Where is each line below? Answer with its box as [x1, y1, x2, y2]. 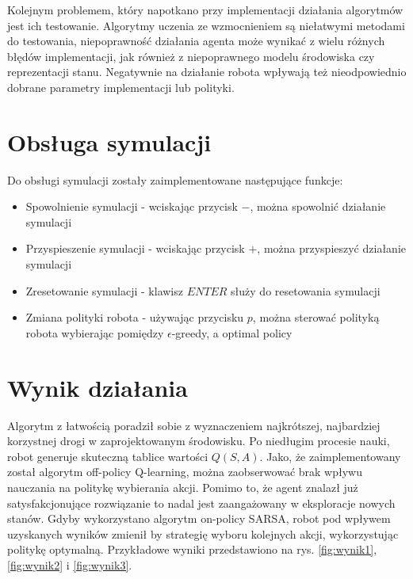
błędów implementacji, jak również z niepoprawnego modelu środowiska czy [7, 48, 375, 64]
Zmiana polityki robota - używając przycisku [25, 309, 244, 326]
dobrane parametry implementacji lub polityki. [7, 78, 235, 95]
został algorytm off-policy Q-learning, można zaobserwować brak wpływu [7, 463, 362, 480]
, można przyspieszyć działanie [257, 240, 406, 257]
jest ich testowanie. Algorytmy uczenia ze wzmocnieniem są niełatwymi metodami [7, 17, 405, 33]
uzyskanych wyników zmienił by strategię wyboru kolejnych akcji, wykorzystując [7, 525, 399, 542]
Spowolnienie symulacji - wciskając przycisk [25, 198, 238, 215]
